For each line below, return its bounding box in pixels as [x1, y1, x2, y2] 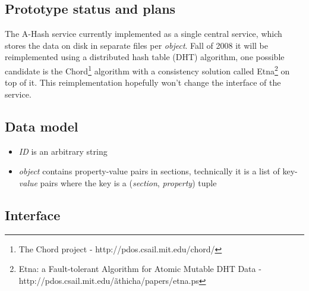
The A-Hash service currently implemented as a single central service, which [5, 27, 282, 40]
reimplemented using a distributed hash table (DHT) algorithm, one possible [5, 51, 285, 63]
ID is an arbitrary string [18, 145, 108, 157]
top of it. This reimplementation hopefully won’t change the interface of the [5, 76, 281, 89]
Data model [5, 117, 78, 135]
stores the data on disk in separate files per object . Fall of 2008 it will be [5, 39, 268, 51]
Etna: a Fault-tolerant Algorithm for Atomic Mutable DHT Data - [18, 262, 261, 275]
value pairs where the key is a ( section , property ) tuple [18, 176, 217, 189]
